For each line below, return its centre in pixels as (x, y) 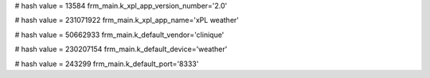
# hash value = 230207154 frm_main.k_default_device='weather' (121, 49)
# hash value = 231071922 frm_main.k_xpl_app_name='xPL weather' (127, 20)
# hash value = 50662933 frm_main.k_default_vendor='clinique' (119, 35)
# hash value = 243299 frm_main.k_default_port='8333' (107, 64)
